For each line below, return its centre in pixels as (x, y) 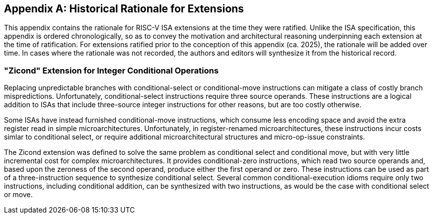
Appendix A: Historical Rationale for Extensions (124, 9)
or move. (18, 195)
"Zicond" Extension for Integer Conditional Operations (111, 70)
